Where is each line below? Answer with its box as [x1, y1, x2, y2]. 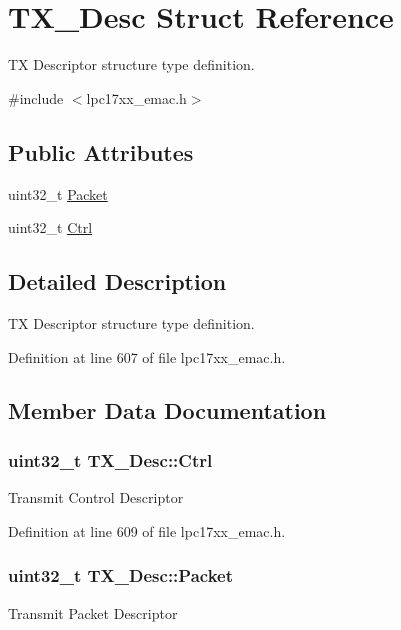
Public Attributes [8, 136, 194, 167]
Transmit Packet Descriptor [8, 602, 178, 623]
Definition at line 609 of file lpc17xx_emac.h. [8, 520, 286, 541]
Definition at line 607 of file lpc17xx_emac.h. [8, 346, 286, 367]
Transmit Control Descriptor [8, 487, 184, 508]
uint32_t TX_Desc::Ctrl [8, 447, 213, 472]
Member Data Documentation [8, 395, 327, 426]
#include [8, 87, 64, 108]
